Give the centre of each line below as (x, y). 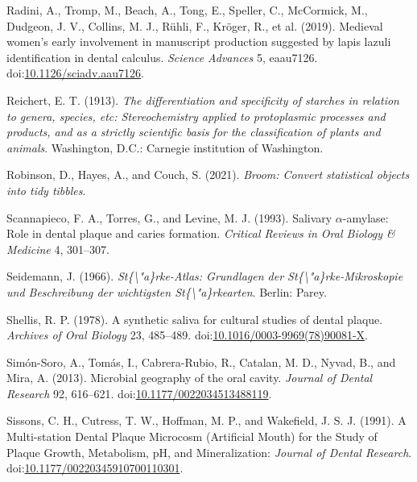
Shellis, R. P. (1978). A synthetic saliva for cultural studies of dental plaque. (195, 319)
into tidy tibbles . (46, 190)
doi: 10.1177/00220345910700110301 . (95, 468)
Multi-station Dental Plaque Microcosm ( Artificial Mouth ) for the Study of (192, 436)
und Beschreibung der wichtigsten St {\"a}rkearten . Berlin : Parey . (167, 291)
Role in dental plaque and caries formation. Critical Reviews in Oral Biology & (201, 233)
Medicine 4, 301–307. (58, 249)
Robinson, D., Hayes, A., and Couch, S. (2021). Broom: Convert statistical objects (208, 175)
